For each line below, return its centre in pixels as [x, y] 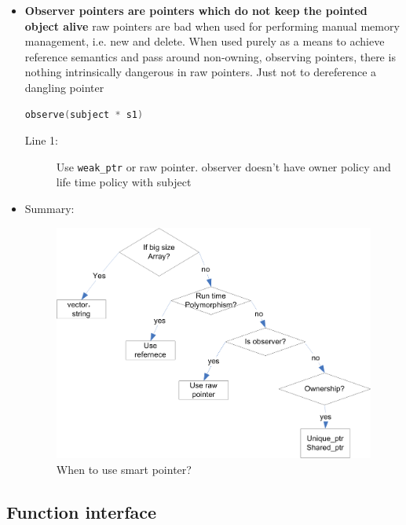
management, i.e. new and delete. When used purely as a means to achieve [205, 41]
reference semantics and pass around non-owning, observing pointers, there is [210, 56]
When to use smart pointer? [124, 469]
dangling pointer [64, 87]
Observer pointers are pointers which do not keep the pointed [196, 10]
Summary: [49, 208]
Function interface [82, 511]
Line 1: [41, 140]
